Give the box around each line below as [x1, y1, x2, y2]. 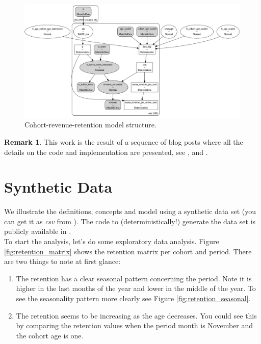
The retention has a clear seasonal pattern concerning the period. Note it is [16, 273, 252, 283]
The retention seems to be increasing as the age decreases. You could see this [16, 310, 257, 321]
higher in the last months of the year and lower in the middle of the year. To [16, 283, 256, 294]
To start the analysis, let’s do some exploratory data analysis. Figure [4, 236, 219, 247]
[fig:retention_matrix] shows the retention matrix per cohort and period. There [4, 246, 252, 256]
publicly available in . [4, 226, 71, 236]
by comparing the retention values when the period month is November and [16, 320, 253, 331]
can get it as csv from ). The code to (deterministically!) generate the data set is [4, 216, 256, 226]
